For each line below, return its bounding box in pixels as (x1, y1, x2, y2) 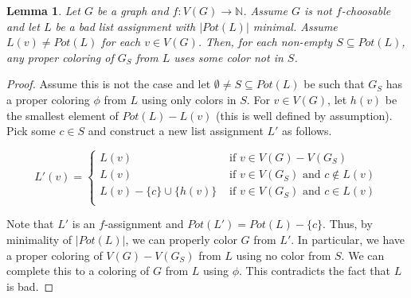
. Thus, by (323, 215, 373, 232)
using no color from (236, 246, 331, 263)
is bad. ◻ (6, 277, 54, 294)
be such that (303, 75, 365, 92)
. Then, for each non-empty (198, 33, 333, 50)
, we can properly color (125, 230, 237, 247)
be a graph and (96, 2, 169, 18)
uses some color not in (174, 48, 284, 65)
